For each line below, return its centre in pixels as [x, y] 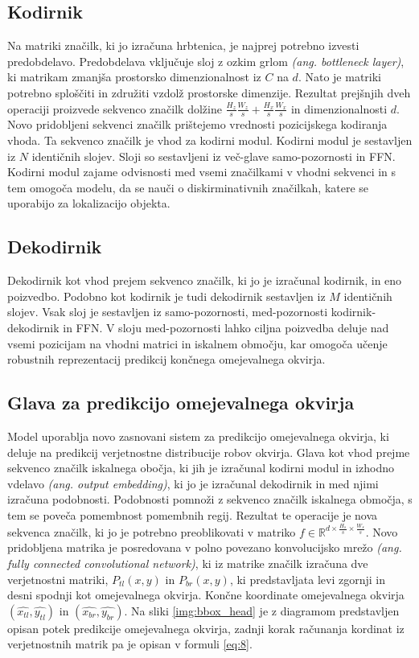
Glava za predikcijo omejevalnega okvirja [181, 403]
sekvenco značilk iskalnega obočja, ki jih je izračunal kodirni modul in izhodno [201, 468]
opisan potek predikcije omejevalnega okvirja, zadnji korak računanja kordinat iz [206, 628]
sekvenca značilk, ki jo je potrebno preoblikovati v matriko [152, 531]
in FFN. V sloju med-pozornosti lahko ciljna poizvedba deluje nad [226, 327]
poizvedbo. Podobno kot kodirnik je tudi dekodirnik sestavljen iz [166, 296]
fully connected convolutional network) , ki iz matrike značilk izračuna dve [188, 563]
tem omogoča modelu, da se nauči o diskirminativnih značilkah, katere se [188, 187]
